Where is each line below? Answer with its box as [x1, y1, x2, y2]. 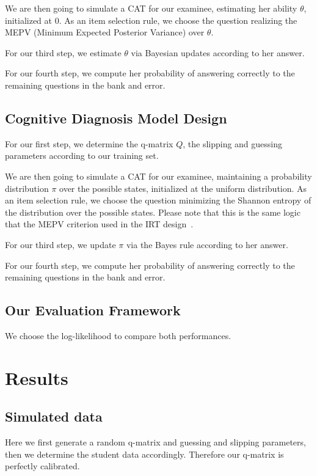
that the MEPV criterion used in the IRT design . [5, 218, 194, 230]
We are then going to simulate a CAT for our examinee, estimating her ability [5, 2, 297, 14]
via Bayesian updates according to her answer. [131, 46, 305, 59]
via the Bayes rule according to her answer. [126, 238, 288, 251]
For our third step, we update [5, 238, 116, 251]
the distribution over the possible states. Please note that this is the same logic [5, 205, 301, 218]
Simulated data [5, 407, 103, 426]
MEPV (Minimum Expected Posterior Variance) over [5, 26, 205, 38]
